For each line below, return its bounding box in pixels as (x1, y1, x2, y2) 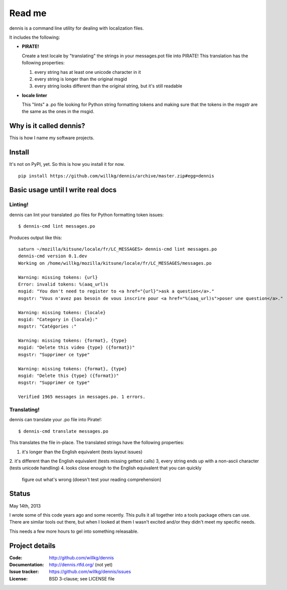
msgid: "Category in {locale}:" (18, 317, 98, 322)
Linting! (9, 201, 29, 208)
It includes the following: (9, 34, 60, 40)
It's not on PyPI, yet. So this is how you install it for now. (9, 161, 125, 167)
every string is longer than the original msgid (34, 76, 127, 82)
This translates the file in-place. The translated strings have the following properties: (9, 440, 184, 446)
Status (9, 489, 31, 498)
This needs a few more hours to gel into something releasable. (9, 528, 139, 534)
